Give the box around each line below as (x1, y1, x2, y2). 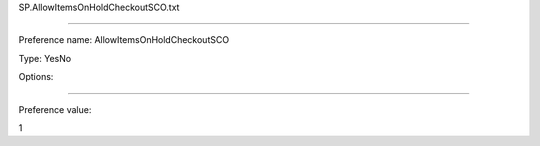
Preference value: (18, 103, 92, 115)
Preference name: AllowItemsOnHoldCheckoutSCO (18, 34, 230, 46)
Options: (18, 71, 54, 83)
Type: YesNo (18, 52, 72, 64)
